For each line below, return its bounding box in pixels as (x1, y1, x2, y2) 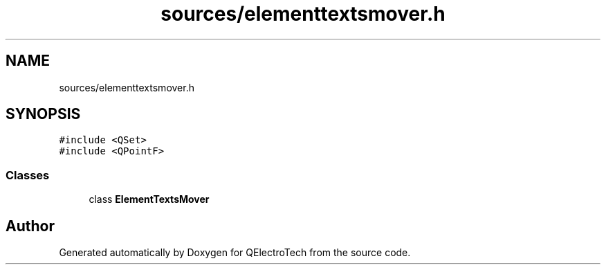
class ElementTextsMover (89, 193, 210, 206)
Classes (6, 168, 50, 182)
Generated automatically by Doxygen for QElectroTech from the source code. (59, 246, 411, 259)
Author (6, 217, 55, 235)
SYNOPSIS (6, 105, 81, 123)
